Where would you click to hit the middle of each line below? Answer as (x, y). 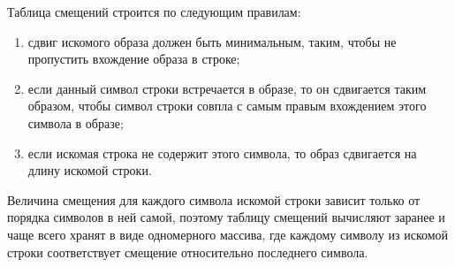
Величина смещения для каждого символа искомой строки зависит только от (214, 199)
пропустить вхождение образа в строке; (134, 59)
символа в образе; (76, 122)
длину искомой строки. (90, 170)
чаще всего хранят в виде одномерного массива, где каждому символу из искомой (228, 234)
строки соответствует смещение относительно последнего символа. (188, 252)
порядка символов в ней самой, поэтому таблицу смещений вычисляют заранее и (226, 217)
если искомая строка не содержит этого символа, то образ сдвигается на (222, 153)
